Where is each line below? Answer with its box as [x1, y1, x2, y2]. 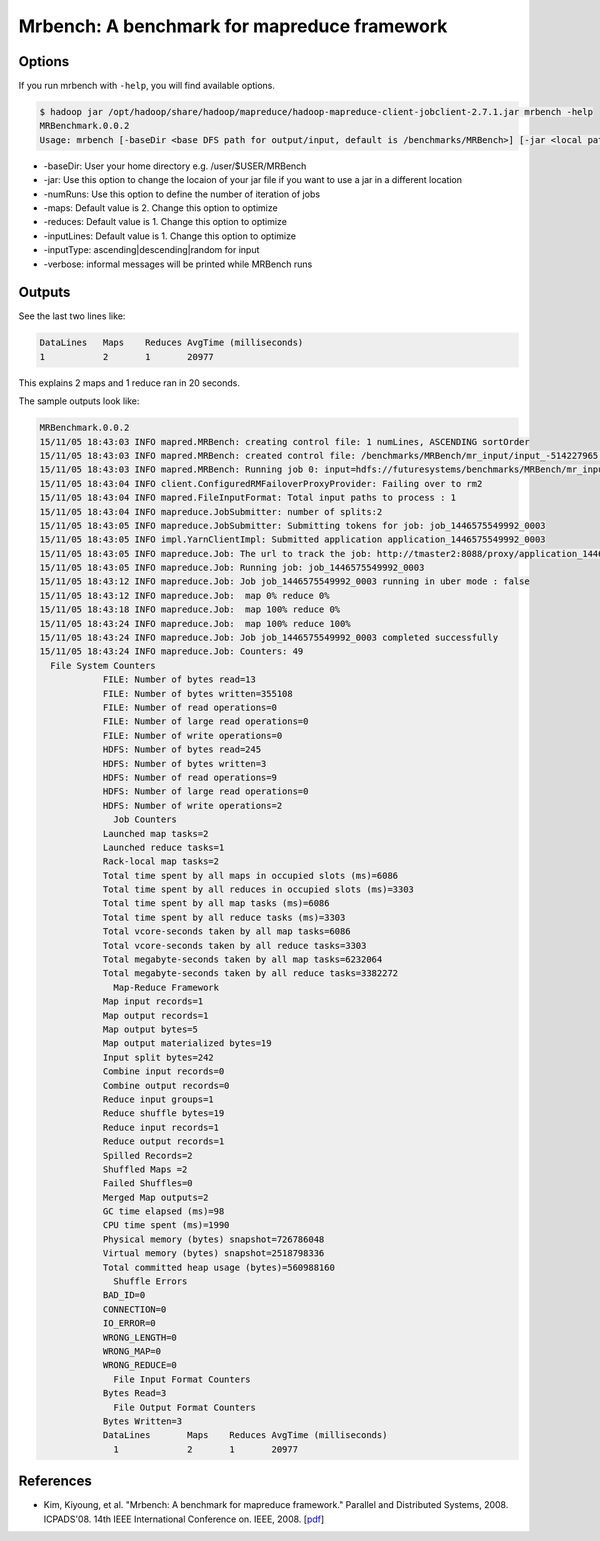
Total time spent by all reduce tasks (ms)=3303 [102, 911, 346, 923]
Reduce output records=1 [102, 1136, 225, 1147]
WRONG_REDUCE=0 [102, 1360, 177, 1371]
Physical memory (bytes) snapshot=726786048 [102, 1233, 325, 1245]
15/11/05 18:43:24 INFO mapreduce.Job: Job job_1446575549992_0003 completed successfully [39, 632, 499, 644]
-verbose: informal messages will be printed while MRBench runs [43, 258, 313, 270]
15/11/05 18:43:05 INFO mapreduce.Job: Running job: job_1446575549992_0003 [39, 562, 425, 574]
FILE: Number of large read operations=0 [102, 716, 309, 727]
